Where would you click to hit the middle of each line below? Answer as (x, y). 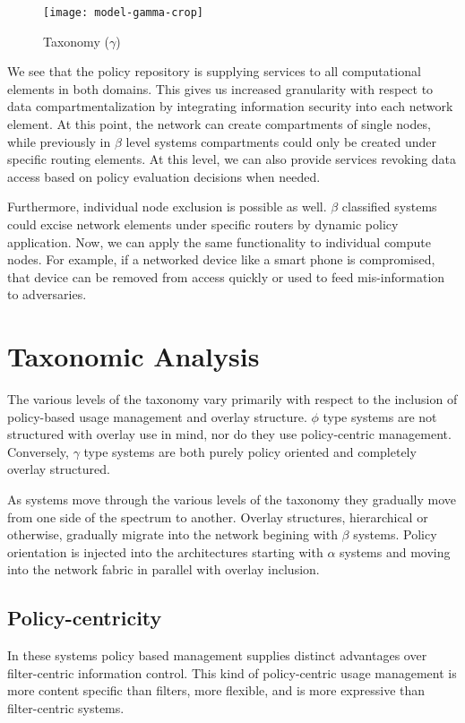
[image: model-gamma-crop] (123, 13)
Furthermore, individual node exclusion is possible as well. (167, 207)
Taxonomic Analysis (133, 356)
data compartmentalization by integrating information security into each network (230, 106)
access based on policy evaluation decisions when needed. (164, 176)
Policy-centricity (85, 618)
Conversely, (38, 451)
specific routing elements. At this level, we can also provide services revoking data (232, 159)
